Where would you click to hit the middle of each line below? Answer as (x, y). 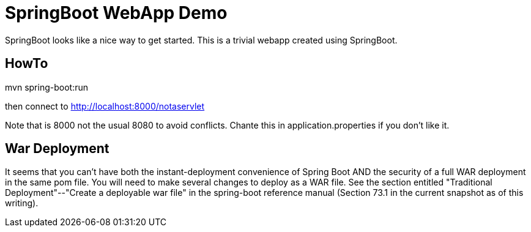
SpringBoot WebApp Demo (116, 13)
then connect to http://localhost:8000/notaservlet (105, 106)
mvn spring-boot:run (46, 87)
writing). (22, 203)
